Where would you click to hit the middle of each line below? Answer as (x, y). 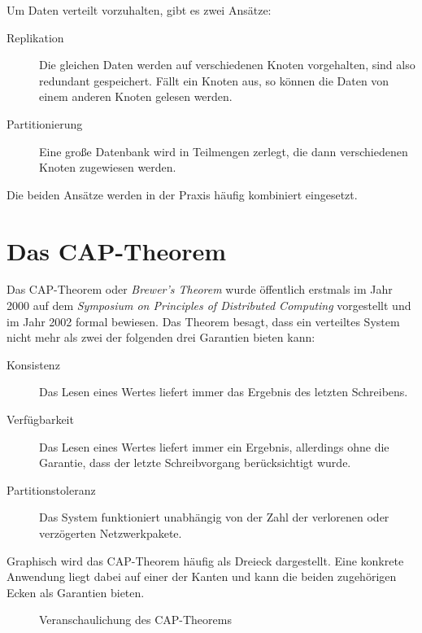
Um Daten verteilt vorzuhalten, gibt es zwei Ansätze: (139, 10)
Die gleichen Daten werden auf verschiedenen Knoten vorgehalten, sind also (227, 65)
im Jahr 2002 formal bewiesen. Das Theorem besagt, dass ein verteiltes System (203, 321)
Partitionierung (45, 123)
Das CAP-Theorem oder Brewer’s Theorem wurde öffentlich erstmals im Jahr (200, 289)
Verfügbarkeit (40, 419)
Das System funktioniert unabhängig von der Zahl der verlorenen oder (214, 517)
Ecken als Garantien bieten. (76, 592)
